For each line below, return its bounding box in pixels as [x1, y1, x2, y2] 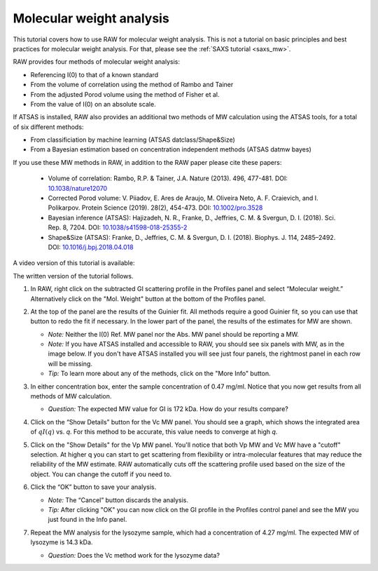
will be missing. [48, 359, 92, 368]
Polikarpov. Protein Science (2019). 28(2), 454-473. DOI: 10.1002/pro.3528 [48, 203, 263, 212]
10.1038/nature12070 [48, 184, 108, 192]
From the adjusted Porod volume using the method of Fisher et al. [30, 90, 220, 98]
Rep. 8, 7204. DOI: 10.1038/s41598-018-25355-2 [48, 223, 188, 231]
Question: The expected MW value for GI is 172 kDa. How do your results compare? [48, 405, 288, 413]
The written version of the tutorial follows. [13, 271, 134, 280]
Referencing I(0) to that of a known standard [30, 70, 159, 79]
